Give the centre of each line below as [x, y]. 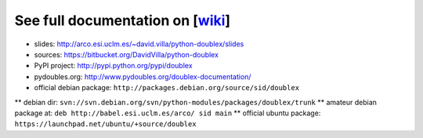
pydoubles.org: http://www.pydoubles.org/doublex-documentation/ [143, 76]
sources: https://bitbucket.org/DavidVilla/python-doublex [127, 54]
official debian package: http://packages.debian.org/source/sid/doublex [167, 88]
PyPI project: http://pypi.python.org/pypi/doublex [113, 66]
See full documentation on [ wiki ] [123, 20]
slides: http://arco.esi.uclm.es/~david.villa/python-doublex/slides [139, 44]
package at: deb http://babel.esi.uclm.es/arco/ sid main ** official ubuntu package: [168, 113]
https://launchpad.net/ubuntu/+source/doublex [105, 124]
